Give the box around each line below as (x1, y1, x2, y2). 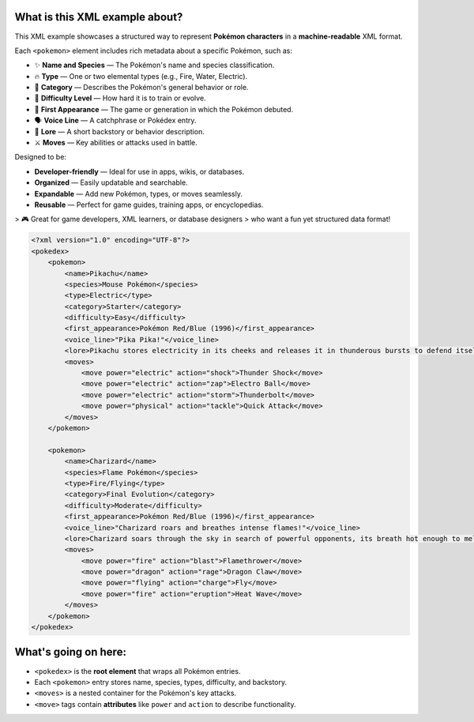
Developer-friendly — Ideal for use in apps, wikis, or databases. (34, 167, 245, 176)
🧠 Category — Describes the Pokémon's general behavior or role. (34, 83, 249, 92)
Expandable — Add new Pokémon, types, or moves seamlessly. (34, 189, 243, 198)
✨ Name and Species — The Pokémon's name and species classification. (34, 60, 275, 70)
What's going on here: (14, 645, 126, 659)
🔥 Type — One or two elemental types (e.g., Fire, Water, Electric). (34, 71, 248, 81)
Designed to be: (14, 152, 67, 162)
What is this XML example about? (14, 10, 183, 24)
